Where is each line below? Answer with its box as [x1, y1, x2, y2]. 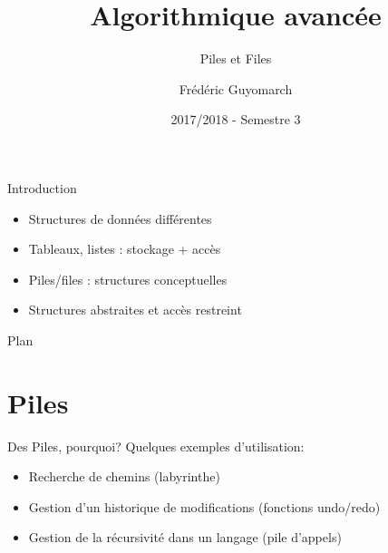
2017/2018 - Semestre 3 [170, 110, 301, 129]
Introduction [7, 178, 77, 197]
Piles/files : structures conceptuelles [28, 269, 228, 288]
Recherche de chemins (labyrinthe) [28, 467, 220, 486]
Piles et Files [199, 49, 272, 68]
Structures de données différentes [28, 209, 212, 228]
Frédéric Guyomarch [179, 79, 293, 98]
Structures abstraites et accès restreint [28, 300, 242, 319]
